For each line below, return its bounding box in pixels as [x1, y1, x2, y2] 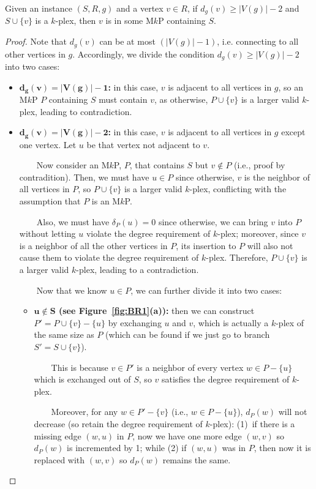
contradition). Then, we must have [19, 170, 149, 183]
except [281, 125, 306, 138]
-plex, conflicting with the [189, 182, 287, 195]
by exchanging [108, 316, 162, 329]
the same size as [34, 328, 94, 341]
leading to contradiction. [40, 105, 132, 118]
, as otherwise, [154, 93, 208, 105]
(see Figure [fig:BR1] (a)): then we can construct [58, 304, 255, 317]
